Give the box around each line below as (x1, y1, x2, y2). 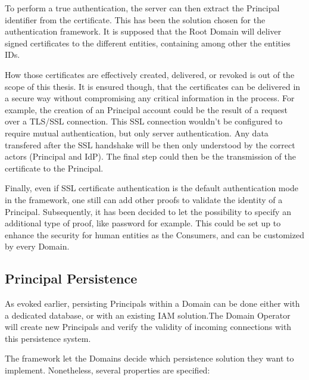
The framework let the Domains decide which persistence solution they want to (5, 352, 294, 365)
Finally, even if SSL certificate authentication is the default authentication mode (5, 182, 298, 194)
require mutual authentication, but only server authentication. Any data (5, 126, 269, 139)
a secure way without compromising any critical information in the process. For (5, 92, 295, 104)
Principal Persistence (5, 269, 138, 288)
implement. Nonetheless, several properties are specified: (5, 364, 210, 376)
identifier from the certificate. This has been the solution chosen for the (5, 13, 266, 26)
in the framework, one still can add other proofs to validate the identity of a (5, 193, 283, 205)
